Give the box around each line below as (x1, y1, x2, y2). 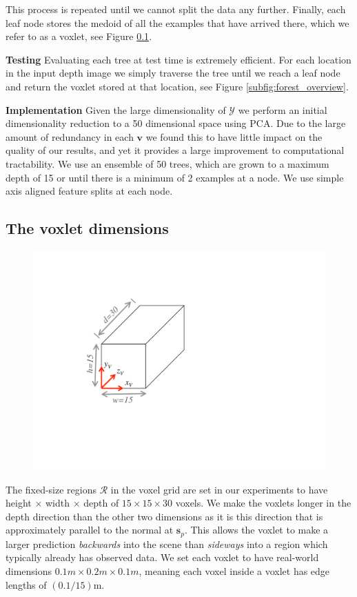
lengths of (6, 577, 47, 591)
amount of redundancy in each (6, 129, 134, 144)
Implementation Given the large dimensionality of (6, 102, 226, 117)
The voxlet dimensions (6, 217, 169, 239)
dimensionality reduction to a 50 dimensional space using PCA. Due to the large (6, 116, 346, 130)
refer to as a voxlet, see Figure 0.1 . (6, 29, 152, 43)
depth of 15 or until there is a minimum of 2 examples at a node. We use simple (6, 170, 344, 184)
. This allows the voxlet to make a (184, 522, 329, 537)
